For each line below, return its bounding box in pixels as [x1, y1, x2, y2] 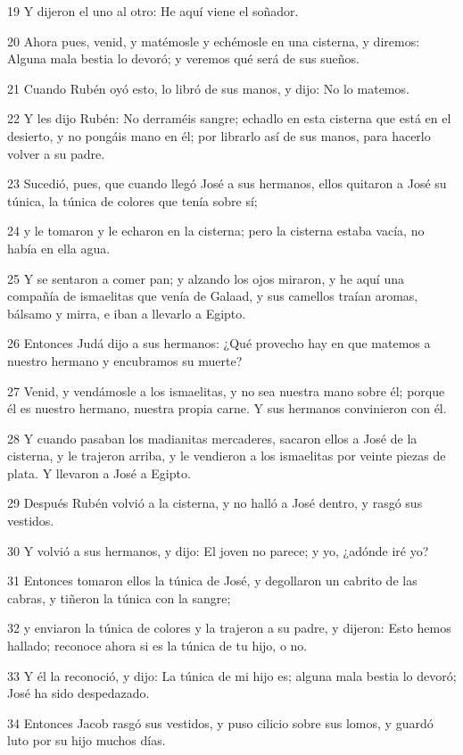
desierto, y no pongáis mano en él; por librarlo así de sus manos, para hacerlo [7, 126, 431, 145]
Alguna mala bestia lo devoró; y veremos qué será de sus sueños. [7, 49, 360, 68]
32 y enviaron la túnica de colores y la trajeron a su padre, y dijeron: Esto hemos [7, 618, 451, 637]
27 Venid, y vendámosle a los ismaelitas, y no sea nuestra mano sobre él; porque [7, 381, 445, 400]
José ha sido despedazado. [7, 684, 150, 702]
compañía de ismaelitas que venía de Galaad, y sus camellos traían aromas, [7, 286, 418, 305]
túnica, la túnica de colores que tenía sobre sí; [7, 191, 258, 210]
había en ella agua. [7, 238, 111, 257]
